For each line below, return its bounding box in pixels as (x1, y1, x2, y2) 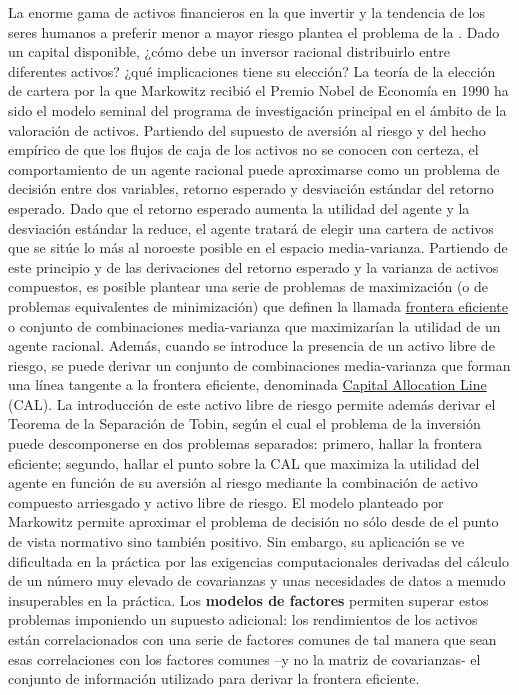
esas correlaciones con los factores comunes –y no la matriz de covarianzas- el (8, 648, 481, 669)
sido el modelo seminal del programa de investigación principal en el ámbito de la (8, 99, 507, 120)
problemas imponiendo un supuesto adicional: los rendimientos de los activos (8, 609, 478, 630)
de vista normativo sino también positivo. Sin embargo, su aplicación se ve (8, 531, 465, 552)
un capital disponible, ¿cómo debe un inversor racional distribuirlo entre (8, 41, 450, 62)
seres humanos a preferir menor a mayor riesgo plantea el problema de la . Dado (8, 21, 500, 42)
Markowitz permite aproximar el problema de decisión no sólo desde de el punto (8, 511, 499, 532)
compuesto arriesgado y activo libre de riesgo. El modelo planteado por (8, 491, 444, 512)
